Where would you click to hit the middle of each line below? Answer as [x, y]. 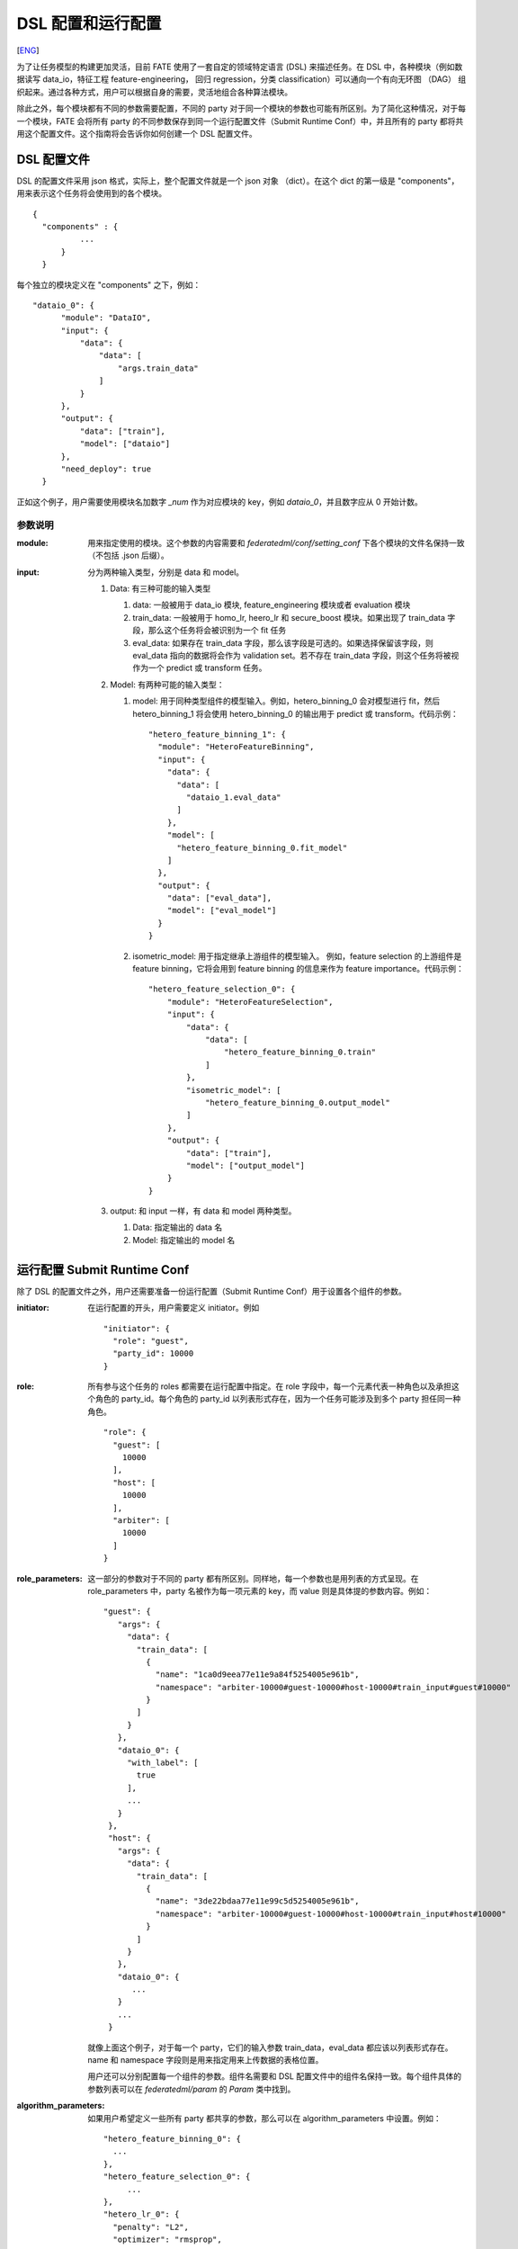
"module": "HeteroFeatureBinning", [236, 747]
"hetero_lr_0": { [142, 2214]
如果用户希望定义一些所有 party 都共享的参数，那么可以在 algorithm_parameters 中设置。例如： [264, 2118]
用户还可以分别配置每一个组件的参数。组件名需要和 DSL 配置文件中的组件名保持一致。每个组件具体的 [275, 2076]
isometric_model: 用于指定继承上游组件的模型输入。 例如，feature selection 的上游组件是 [297, 956]
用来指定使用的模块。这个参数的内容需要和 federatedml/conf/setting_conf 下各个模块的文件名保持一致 [276, 542]
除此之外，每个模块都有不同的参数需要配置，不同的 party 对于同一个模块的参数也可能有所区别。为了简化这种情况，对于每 [241, 109]
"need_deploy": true [106, 469]
